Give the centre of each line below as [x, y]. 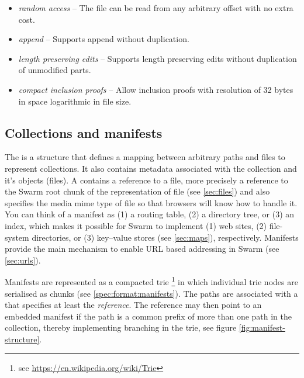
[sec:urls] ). [23, 260]
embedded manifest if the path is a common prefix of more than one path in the [148, 316]
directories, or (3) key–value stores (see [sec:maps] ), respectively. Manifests [165, 237]
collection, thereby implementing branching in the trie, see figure [121, 327]
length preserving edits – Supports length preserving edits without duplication [158, 58]
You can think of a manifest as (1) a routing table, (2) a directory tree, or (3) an [150, 214]
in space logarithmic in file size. [75, 101]
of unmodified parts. [55, 70]
